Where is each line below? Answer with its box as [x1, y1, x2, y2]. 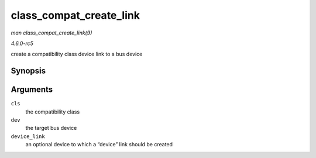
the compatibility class [25, 108, 80, 115]
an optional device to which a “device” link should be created [25, 141, 173, 148]
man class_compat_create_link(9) [11, 29, 92, 36]
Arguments [11, 85, 53, 95]
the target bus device [25, 125, 77, 132]
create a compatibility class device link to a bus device [11, 50, 143, 58]
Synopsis [11, 66, 46, 76]
